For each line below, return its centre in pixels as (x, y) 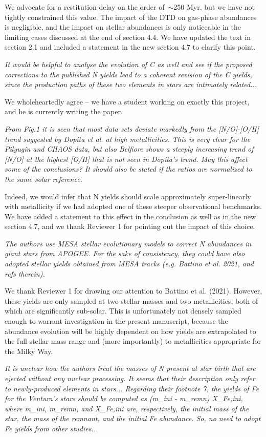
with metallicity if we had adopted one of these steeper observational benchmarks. (133, 206)
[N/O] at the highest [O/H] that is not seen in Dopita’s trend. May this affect (126, 159)
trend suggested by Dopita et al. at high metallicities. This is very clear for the (128, 139)
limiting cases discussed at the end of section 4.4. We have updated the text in (128, 37)
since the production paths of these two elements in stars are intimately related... (131, 84)
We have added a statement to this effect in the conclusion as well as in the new (130, 216)
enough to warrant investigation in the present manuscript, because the (116, 321)
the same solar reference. (43, 179)
